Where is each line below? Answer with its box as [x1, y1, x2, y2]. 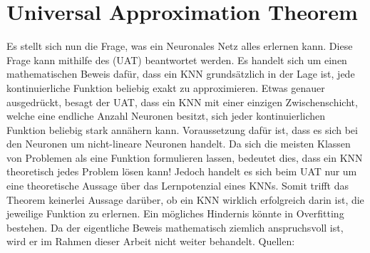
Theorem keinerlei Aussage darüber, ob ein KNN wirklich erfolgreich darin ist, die [6, 192, 364, 207]
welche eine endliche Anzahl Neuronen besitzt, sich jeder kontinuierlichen [6, 108, 326, 123]
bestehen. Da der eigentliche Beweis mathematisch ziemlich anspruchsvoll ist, [6, 220, 344, 234]
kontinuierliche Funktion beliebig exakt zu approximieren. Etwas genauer [6, 80, 325, 95]
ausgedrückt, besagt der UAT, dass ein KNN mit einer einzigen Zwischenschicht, [6, 94, 358, 109]
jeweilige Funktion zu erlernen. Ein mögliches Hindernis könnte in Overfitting [6, 206, 344, 221]
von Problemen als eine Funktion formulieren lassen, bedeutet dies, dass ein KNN [6, 150, 363, 165]
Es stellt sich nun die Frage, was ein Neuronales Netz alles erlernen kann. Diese [6, 38, 353, 53]
